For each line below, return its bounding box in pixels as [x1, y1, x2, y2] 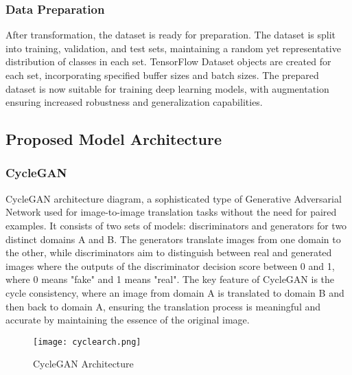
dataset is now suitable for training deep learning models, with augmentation [5, 81, 329, 95]
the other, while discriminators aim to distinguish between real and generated [5, 245, 332, 260]
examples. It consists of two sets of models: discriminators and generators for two [5, 218, 347, 232]
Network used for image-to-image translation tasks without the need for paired [5, 205, 337, 219]
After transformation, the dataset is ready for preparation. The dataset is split [5, 27, 336, 42]
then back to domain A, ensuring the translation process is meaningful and [5, 299, 321, 313]
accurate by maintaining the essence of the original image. [5, 312, 250, 327]
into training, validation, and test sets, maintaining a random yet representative [5, 41, 341, 55]
